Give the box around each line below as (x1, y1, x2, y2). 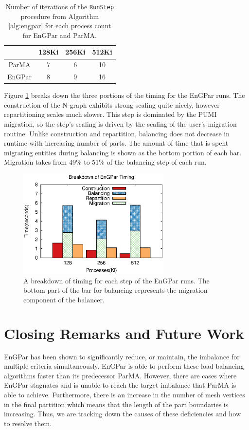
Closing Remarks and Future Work (4, 323, 244, 343)
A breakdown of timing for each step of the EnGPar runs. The (23, 275, 210, 285)
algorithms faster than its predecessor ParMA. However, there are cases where (4, 370, 237, 380)
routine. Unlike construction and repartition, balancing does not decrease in (4, 128, 230, 138)
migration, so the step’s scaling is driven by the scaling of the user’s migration (4, 119, 237, 129)
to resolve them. (4, 418, 52, 428)
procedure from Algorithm (20, 11, 99, 21)
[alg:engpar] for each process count (8, 20, 111, 31)
